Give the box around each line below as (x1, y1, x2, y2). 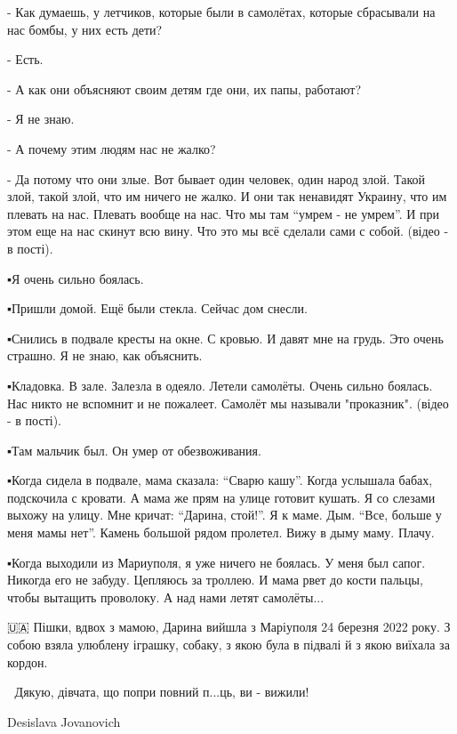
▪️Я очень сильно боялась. (7, 269, 144, 287)
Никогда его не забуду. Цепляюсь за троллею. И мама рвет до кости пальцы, (7, 570, 423, 589)
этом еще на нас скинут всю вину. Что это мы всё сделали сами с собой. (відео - (7, 222, 449, 240)
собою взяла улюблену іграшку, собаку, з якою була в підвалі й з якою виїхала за (7, 635, 450, 654)
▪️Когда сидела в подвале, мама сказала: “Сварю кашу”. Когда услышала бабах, (7, 471, 433, 489)
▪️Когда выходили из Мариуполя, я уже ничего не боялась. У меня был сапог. (7, 553, 426, 571)
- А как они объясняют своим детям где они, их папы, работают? (7, 79, 362, 98)
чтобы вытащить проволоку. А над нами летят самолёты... (7, 587, 325, 606)
